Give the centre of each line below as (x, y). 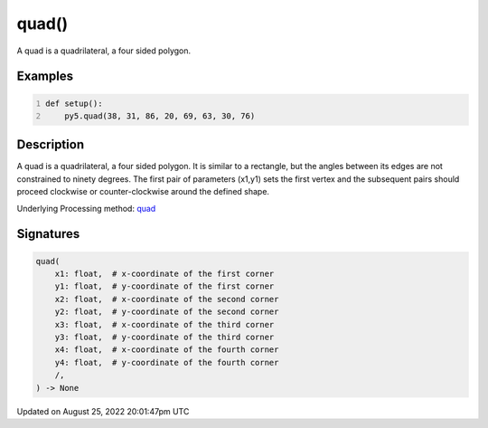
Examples (45, 76)
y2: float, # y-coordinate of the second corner (167, 312)
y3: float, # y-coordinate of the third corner (164, 337)
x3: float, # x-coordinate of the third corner (164, 324)
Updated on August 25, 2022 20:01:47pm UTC (103, 411)
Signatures (48, 234)
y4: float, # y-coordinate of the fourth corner (167, 362)
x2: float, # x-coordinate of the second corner (167, 299)
